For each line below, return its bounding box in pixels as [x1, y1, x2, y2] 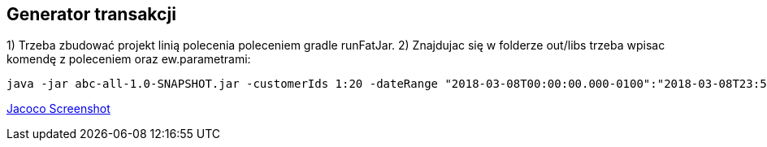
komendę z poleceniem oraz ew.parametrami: [6, 52, 251, 67]
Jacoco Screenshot [6, 102, 110, 116]
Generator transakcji [6, 4, 176, 24]
